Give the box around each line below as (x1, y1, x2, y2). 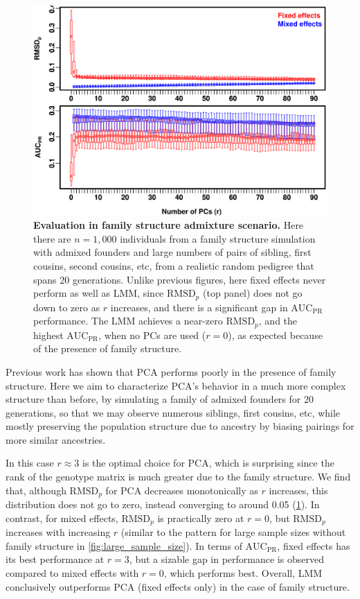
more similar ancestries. (6, 432, 106, 446)
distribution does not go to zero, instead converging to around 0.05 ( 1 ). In (6, 497, 320, 512)
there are (33, 231, 71, 245)
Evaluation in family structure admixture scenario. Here (33, 218, 304, 232)
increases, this (269, 483, 328, 497)
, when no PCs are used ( (98, 327, 206, 342)
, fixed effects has (277, 538, 350, 553)
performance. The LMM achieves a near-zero (33, 313, 223, 328)
